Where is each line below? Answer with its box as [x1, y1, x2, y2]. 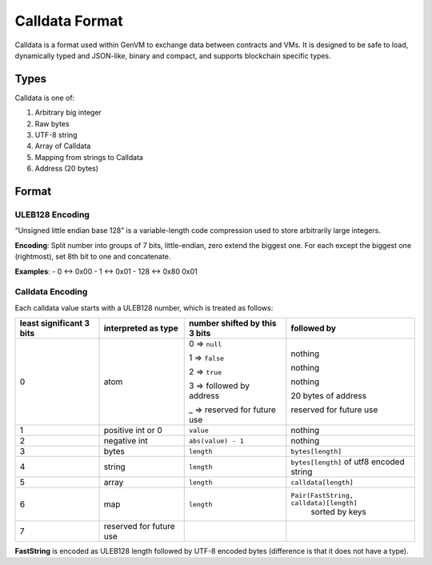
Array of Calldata [34, 141, 91, 151]
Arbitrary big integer [34, 108, 102, 118]
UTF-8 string [34, 130, 78, 140]
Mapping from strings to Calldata [34, 152, 144, 162]
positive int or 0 [103, 425, 163, 436]
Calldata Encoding [14, 287, 88, 298]
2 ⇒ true [188, 367, 222, 378]
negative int [103, 435, 148, 447]
